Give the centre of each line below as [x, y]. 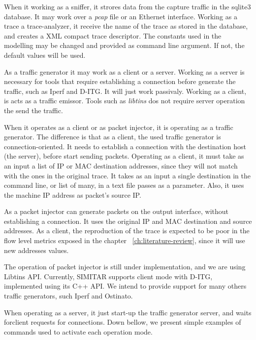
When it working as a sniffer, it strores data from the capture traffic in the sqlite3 [128, 6]
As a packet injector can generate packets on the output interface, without [116, 211]
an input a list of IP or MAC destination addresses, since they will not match [121, 165]
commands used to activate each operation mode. [78, 331]
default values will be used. [45, 55]
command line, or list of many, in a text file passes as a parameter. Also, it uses [124, 185]
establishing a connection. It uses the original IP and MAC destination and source [128, 221]
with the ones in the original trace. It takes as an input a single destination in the [127, 175]
